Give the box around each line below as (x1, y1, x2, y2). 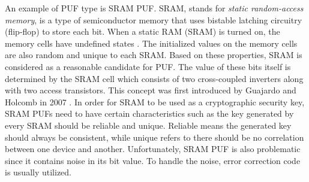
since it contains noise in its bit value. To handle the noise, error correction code (5, 154, 301, 166)
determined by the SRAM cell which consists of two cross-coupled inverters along (5, 72, 304, 84)
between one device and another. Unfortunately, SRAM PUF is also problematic (5, 142, 301, 155)
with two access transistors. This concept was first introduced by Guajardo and (5, 84, 296, 96)
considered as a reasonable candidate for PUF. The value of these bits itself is (5, 60, 291, 72)
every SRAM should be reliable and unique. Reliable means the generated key (5, 119, 292, 131)
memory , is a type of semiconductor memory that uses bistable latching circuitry (5, 13, 302, 26)
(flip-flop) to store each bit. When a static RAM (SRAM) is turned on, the (5, 25, 280, 38)
